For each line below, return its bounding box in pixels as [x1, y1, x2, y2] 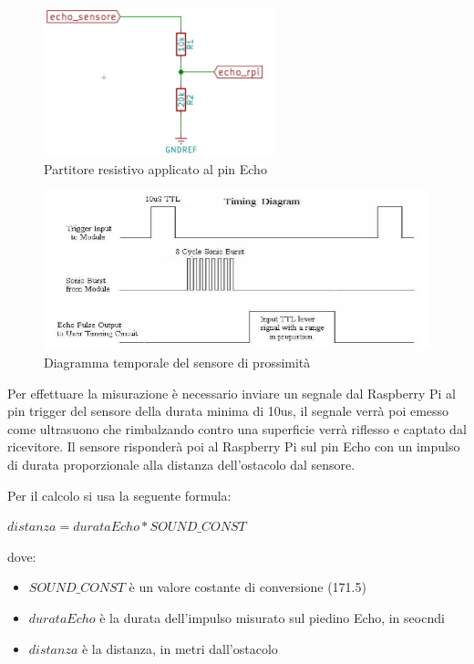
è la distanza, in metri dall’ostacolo [81, 638, 278, 658]
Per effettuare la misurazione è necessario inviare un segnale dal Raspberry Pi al [7, 383, 456, 402]
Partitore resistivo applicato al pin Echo [44, 159, 267, 178]
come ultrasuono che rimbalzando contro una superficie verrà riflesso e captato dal [7, 419, 467, 438]
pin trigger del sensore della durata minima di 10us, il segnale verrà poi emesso [7, 401, 449, 420]
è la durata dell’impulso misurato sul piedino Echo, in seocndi [99, 608, 445, 627]
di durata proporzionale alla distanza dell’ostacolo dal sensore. [7, 455, 355, 474]
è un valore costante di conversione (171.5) [129, 577, 366, 597]
